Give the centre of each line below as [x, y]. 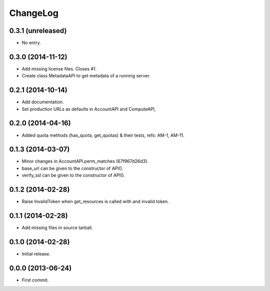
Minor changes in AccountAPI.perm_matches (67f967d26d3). [85, 161]
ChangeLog [34, 13]
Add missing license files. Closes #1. [59, 69]
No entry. [31, 43]
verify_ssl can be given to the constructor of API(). [73, 175]
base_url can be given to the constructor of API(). [72, 168]
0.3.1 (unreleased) [38, 31]
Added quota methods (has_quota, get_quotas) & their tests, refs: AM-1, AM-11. [103, 135]
